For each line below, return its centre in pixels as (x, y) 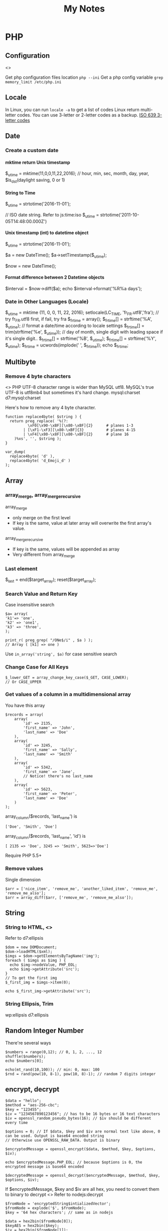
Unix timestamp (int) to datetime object (47, 233)
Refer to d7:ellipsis (24, 938)
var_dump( (16, 452)
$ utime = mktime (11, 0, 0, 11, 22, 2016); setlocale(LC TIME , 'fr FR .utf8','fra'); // (82, 313)
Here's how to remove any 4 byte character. (51, 408)
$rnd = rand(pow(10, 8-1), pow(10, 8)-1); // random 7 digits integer (80, 1074)
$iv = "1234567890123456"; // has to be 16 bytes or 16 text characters (83, 1114)
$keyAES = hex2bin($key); (32, 1226)
